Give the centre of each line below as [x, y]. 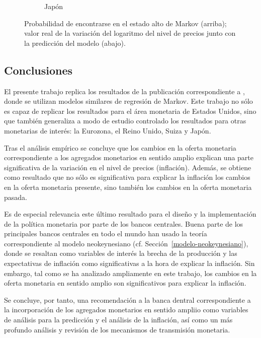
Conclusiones [38, 70]
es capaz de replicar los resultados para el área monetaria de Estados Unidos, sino [130, 111]
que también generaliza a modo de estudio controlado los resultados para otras [125, 121]
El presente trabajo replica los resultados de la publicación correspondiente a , [124, 91]
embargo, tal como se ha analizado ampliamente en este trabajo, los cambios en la [130, 273]
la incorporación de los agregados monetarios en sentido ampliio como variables [126, 310]
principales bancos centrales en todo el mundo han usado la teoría [106, 233]
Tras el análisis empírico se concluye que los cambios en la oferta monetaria [120, 147]
